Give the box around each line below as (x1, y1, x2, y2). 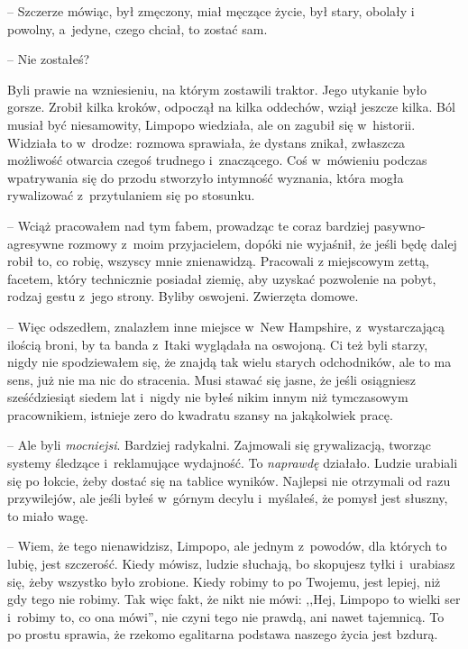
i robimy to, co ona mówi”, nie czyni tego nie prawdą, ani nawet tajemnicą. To (7, 607, 445, 626)
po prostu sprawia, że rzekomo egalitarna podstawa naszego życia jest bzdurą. (7, 625, 438, 644)
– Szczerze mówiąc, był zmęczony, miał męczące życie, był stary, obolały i (7, 2, 415, 20)
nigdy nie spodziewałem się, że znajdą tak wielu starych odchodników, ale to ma (7, 352, 452, 371)
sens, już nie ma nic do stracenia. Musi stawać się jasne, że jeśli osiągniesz (7, 370, 416, 388)
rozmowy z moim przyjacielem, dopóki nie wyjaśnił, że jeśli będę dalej (68, 233, 457, 252)
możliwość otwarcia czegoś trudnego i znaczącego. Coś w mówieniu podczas (7, 151, 427, 169)
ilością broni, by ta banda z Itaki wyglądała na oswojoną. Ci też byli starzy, (7, 334, 428, 353)
